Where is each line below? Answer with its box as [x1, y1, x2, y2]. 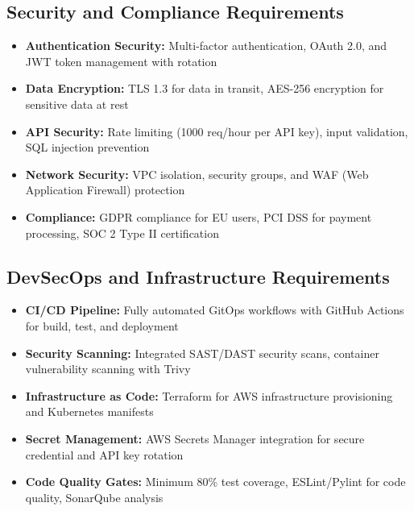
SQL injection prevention [25, 139, 150, 156]
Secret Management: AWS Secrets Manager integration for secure [25, 430, 365, 447]
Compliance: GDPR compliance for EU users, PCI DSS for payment [25, 208, 372, 225]
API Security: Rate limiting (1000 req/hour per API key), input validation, [25, 123, 408, 139]
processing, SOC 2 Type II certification [25, 224, 219, 241]
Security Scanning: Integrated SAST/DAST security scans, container [25, 344, 379, 361]
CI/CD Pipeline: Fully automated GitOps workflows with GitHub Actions [25, 301, 404, 318]
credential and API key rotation [25, 446, 184, 463]
